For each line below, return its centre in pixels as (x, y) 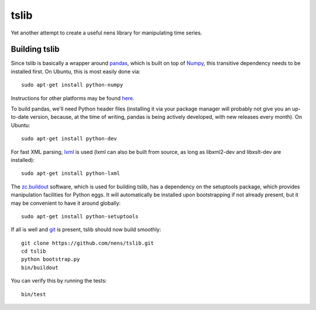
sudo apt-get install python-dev (69, 139)
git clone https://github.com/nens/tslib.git (88, 243)
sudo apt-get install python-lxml (71, 173)
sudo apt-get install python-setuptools (80, 216)
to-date (20, 117)
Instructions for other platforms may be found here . (73, 98)
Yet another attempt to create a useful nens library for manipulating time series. (107, 33)
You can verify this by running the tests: (59, 281)
